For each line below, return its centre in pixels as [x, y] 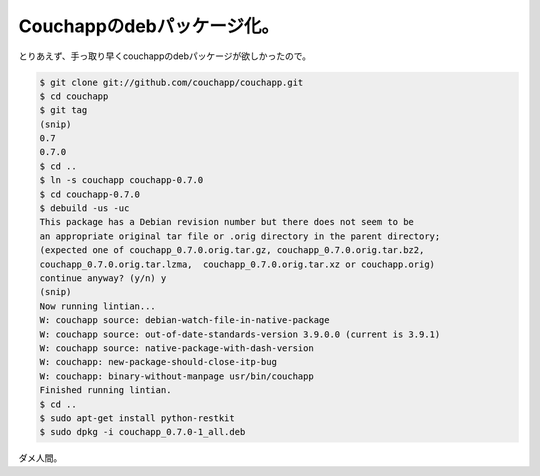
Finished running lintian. [105, 390]
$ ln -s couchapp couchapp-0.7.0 [121, 180]
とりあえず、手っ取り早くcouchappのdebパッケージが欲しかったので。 [165, 56]
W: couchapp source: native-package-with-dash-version [176, 348]
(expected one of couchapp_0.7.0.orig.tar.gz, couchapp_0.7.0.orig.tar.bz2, [232, 250]
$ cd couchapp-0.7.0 [89, 194]
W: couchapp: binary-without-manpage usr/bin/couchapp [176, 376]
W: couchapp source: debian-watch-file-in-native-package [184, 320]
